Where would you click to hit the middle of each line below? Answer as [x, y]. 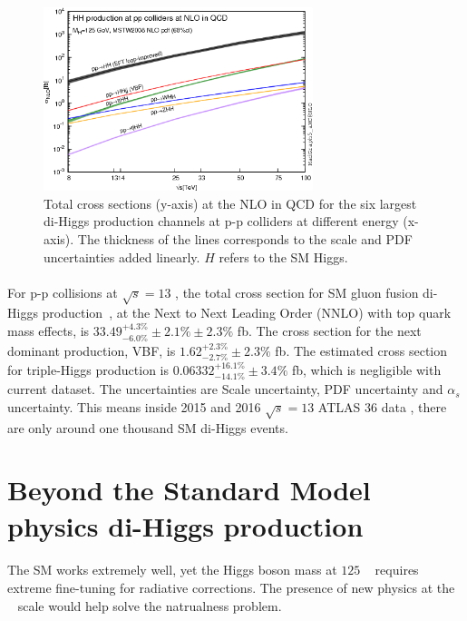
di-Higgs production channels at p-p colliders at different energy [221, 221]
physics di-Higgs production [185, 525]
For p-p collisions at [63, 292]
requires [397, 570]
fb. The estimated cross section [361, 350]
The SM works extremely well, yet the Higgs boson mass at [172, 570]
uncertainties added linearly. [122, 256]
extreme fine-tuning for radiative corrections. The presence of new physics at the [231, 588]
